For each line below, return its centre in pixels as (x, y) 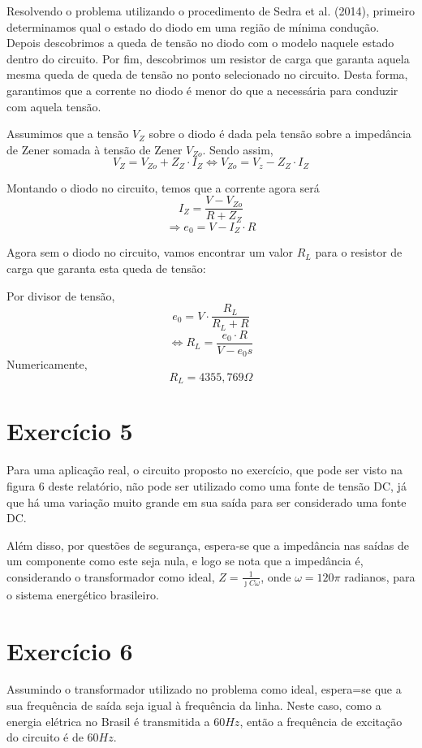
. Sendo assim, (238, 149)
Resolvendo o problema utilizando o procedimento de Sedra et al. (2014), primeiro (211, 11)
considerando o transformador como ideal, (111, 576)
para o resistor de (359, 252)
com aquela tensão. (54, 106)
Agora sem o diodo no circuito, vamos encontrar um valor (150, 252)
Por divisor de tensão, (61, 295)
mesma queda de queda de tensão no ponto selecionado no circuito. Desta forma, (207, 74)
